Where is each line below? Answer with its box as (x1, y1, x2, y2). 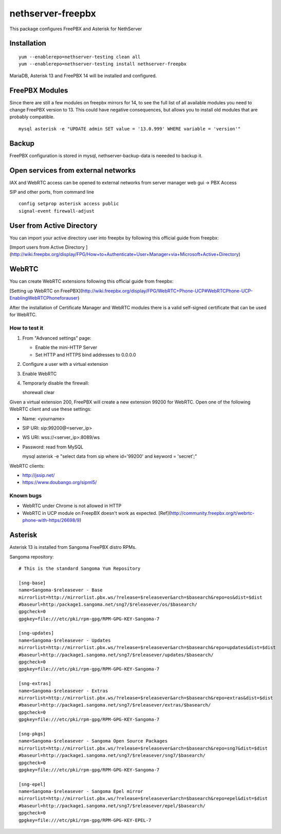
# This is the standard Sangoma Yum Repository (18, 565, 141, 571)
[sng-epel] (18, 781, 46, 787)
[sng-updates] (18, 630, 54, 636)
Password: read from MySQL (22, 443, 84, 450)
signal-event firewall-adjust (18, 208, 95, 214)
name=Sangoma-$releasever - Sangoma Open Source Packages (18, 738, 168, 744)
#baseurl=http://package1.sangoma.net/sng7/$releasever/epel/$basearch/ (18, 803, 205, 809)
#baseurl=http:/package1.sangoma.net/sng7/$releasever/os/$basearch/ (18, 601, 198, 607)
